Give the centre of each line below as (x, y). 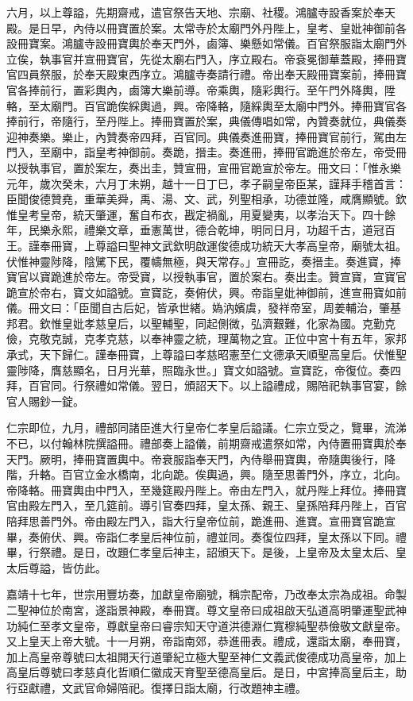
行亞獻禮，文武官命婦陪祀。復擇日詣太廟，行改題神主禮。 (156, 687)
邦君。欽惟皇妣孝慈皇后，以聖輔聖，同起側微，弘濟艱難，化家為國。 (184, 323)
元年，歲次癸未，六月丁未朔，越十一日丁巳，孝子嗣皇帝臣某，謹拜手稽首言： (206, 183)
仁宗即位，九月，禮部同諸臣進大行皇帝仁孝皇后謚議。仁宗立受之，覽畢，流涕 (206, 428)
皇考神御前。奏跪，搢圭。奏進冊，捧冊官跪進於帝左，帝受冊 (251, 152)
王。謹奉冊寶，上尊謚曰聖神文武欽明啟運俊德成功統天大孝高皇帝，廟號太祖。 (206, 245)
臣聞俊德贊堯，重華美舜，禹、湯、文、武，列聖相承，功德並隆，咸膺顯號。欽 (206, 199)
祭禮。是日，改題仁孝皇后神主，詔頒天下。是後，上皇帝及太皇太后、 (217, 552)
